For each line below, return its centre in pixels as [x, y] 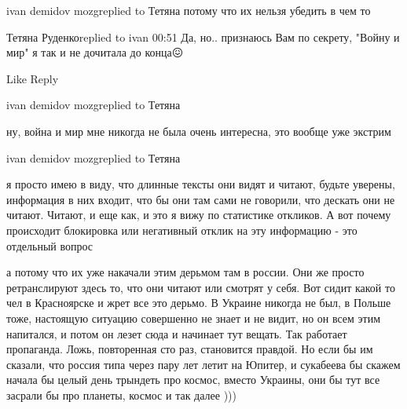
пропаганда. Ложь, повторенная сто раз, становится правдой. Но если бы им [190, 349]
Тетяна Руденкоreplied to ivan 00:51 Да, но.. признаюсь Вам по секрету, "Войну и [203, 37]
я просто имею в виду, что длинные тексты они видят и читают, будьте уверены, [201, 184]
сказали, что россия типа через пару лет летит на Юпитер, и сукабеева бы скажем [203, 364]
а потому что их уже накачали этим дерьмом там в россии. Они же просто [185, 272]
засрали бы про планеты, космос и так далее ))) [121, 394]
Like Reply [33, 78]
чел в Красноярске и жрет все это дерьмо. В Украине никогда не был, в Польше [199, 303]
